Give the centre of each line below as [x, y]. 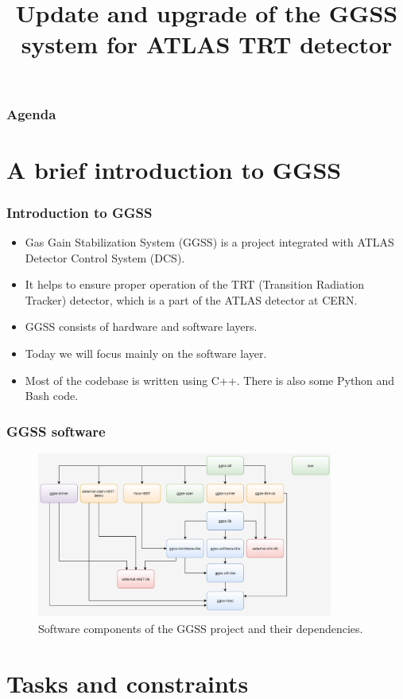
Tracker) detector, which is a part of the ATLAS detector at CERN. [191, 299]
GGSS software [56, 431]
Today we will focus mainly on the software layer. [146, 353]
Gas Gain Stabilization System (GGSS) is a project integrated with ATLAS [209, 242]
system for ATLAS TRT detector [207, 44]
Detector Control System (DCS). [105, 257]
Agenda [31, 113]
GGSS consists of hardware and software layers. [141, 326]
